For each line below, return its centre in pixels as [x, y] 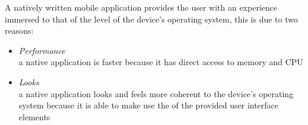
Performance [42, 50]
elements [34, 116]
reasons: [19, 31]
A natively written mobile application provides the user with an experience [141, 7]
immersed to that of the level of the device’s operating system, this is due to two [151, 19]
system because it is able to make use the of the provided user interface [149, 105]
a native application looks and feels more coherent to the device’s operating [156, 93]
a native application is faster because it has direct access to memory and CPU [161, 62]
